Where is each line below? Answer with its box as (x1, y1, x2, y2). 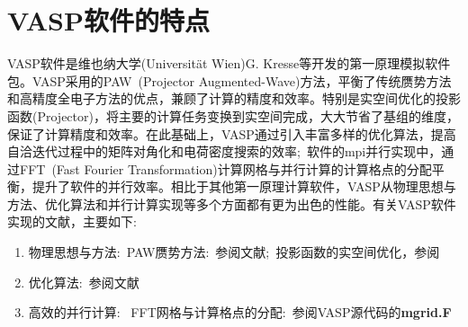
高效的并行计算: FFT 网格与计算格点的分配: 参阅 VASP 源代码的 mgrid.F (28, 303, 452, 322)
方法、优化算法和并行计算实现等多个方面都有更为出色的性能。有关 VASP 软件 (7, 194, 456, 213)
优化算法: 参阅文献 (28, 272, 139, 291)
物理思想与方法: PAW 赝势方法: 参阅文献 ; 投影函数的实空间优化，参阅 (28, 243, 440, 261)
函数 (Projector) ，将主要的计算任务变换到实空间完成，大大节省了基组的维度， (7, 106, 459, 125)
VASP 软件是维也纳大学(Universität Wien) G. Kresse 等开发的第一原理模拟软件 (7, 54, 451, 73)
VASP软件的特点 (7, 2, 210, 39)
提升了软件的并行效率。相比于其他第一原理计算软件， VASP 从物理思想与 (31, 177, 456, 196)
